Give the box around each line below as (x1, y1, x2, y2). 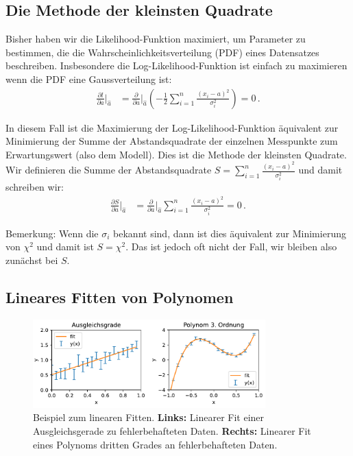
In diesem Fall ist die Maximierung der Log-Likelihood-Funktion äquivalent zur (5, 120, 339, 134)
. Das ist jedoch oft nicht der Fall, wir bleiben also (125, 239, 337, 254)
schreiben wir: (5, 180, 64, 194)
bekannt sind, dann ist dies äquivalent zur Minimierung (113, 226, 346, 240)
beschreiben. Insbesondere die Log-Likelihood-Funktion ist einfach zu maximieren (5, 58, 348, 73)
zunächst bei (5, 252, 58, 267)
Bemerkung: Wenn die (5, 226, 99, 240)
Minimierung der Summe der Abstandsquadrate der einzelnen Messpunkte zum (5, 134, 338, 148)
